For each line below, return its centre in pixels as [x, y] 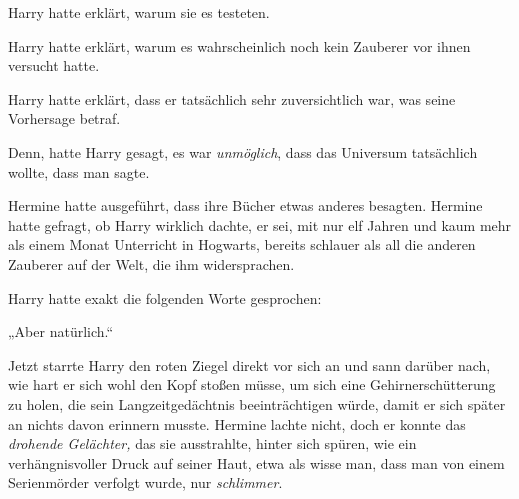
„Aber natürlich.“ [61, 331]
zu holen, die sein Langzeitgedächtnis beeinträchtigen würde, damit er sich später [257, 403]
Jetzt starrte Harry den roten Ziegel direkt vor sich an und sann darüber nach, [249, 364]
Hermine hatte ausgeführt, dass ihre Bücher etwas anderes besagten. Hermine [245, 205]
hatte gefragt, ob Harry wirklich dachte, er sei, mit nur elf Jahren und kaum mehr [260, 224]
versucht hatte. [54, 65]
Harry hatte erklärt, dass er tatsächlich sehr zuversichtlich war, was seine [232, 98]
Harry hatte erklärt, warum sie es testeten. [139, 12]
